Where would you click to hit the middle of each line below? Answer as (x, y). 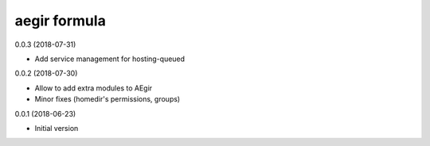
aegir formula (61, 21)
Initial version (57, 128)
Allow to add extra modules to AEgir (94, 88)
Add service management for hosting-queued (110, 59)
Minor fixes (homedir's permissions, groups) (107, 99)
